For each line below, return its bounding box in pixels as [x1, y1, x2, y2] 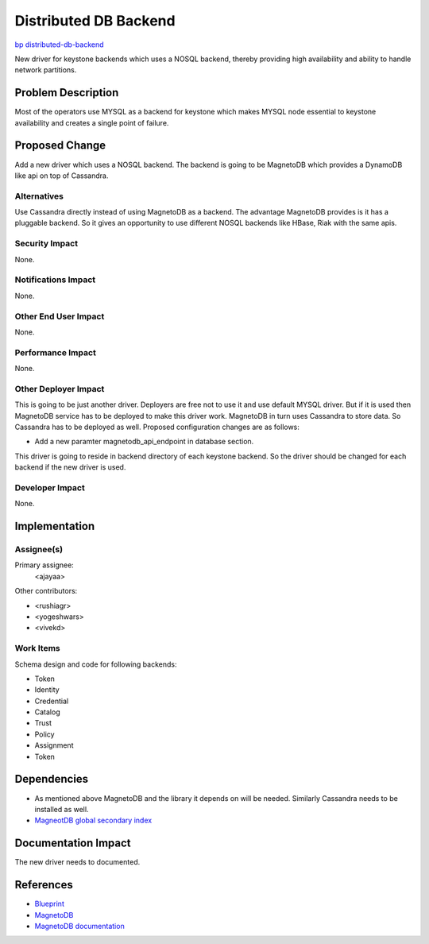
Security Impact [14, 238, 79, 250]
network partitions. [14, 65, 77, 75]
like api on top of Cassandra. [14, 171, 109, 180]
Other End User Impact [14, 311, 105, 322]
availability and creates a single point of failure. [14, 118, 169, 127]
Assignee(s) [14, 544, 64, 555]
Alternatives [14, 191, 64, 202]
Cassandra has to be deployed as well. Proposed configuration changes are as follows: [14, 422, 300, 431]
